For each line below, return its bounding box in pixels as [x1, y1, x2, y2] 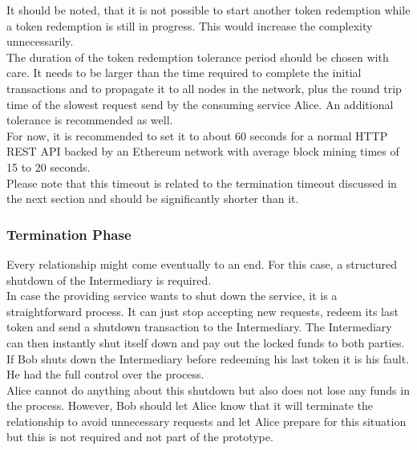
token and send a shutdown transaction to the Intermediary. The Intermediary [6, 318, 392, 335]
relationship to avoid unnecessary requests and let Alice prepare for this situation [6, 412, 407, 429]
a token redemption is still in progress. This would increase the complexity [6, 17, 373, 34]
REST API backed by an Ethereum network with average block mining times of [6, 143, 399, 160]
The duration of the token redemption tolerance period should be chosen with [6, 48, 389, 65]
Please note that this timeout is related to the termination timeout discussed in [6, 174, 397, 191]
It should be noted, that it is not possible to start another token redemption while [6, 2, 411, 18]
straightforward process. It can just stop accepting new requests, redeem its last [6, 302, 399, 319]
